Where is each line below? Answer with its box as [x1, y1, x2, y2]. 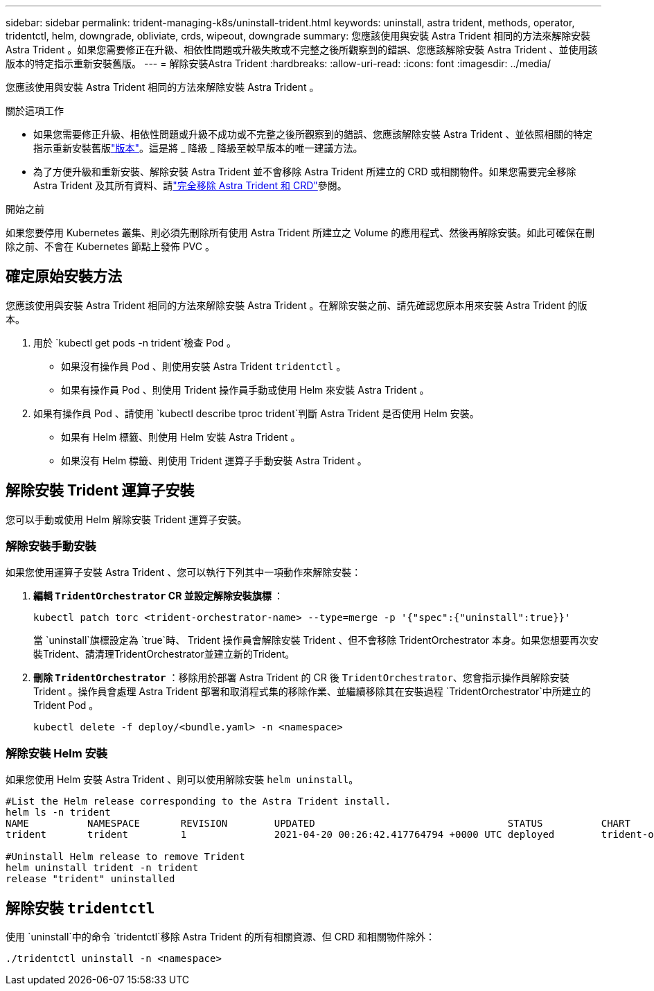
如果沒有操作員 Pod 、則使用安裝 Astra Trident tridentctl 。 [61, 360, 346, 372]
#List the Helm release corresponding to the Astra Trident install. [6, 796, 391, 807]
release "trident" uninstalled [6, 873, 175, 885]
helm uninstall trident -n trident [6, 862, 199, 874]
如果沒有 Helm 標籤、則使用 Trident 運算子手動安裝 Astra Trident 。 [61, 454, 367, 466]
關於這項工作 [6, 105, 64, 116]
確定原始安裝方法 [6, 268, 122, 286]
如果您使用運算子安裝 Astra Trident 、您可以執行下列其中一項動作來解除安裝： [6, 566, 362, 579]
